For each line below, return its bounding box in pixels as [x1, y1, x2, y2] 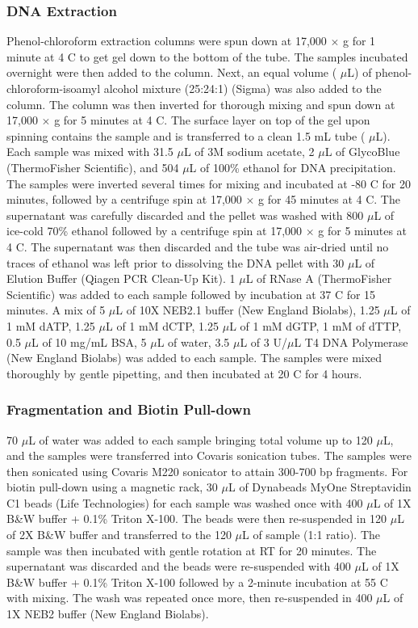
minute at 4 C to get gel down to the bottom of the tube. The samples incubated [6, 48, 408, 65]
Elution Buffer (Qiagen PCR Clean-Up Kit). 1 [6, 270, 236, 287]
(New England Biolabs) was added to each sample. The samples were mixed [6, 349, 382, 366]
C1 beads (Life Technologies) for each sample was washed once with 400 [6, 494, 363, 511]
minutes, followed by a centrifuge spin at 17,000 [6, 191, 242, 208]
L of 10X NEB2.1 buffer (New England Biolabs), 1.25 [115, 301, 380, 318]
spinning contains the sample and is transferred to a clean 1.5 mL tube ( [6, 127, 366, 144]
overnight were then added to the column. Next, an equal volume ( [6, 64, 337, 81]
